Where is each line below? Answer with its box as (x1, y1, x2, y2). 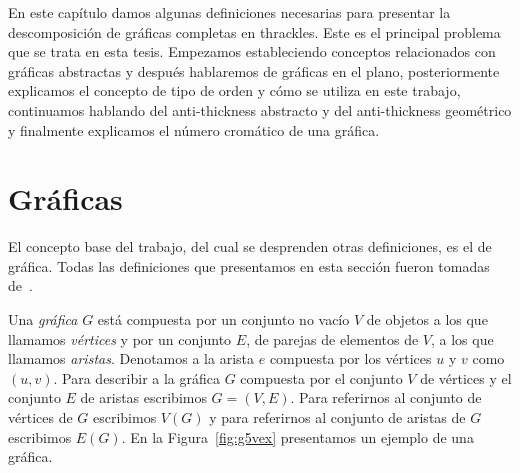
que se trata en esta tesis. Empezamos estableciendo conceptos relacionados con (8, 41, 496, 62)
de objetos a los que (366, 309, 488, 330)
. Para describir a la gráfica (53, 367, 221, 388)
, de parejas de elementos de (246, 328, 419, 349)
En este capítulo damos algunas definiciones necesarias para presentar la (8, 2, 451, 22)
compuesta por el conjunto (240, 367, 403, 388)
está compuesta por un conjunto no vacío (97, 309, 350, 330)
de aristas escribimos (80, 387, 207, 408)
